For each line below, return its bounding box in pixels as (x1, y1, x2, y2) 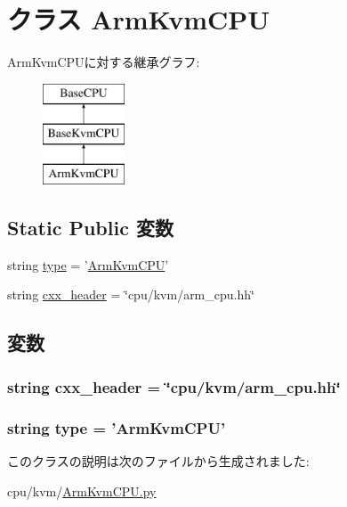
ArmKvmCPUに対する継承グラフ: (7, 53, 200, 71)
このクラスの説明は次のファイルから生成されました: (7, 451, 310, 470)
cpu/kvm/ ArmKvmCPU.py (7, 481, 157, 500)
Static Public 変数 (7, 214, 173, 241)
